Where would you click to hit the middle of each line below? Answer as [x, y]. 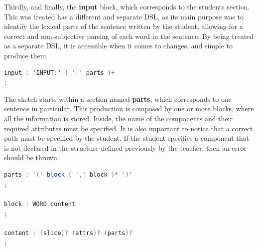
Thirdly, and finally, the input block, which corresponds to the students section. [127, 6]
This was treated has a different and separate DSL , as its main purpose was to [124, 16]
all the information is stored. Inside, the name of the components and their [118, 118]
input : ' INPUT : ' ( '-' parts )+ [60, 73]
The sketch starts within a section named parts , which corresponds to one [118, 99]
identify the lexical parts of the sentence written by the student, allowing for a [124, 26]
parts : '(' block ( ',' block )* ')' [68, 174]
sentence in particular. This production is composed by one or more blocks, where [129, 109]
